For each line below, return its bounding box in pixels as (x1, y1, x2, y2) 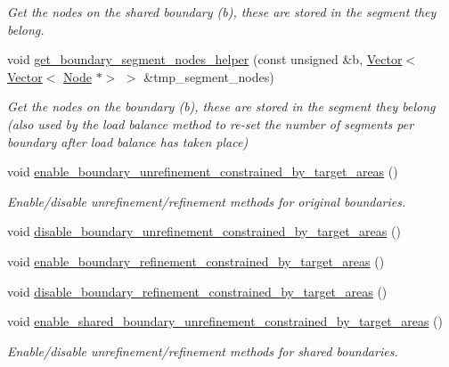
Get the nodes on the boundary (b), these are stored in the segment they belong (7, 97, 436, 116)
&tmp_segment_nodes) (143, 67, 274, 86)
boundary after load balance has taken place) (7, 132, 249, 151)
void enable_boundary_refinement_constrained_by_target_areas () (7, 251, 385, 270)
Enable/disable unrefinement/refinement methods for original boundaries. (7, 192, 406, 210)
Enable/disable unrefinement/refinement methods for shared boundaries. (7, 341, 398, 360)
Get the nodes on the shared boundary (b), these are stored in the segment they (7, 3, 437, 20)
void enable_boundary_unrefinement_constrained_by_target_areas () (7, 162, 398, 181)
